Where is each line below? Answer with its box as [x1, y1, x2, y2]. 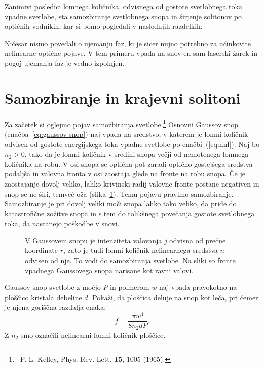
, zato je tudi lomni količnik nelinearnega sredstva [63, 245, 218, 255]
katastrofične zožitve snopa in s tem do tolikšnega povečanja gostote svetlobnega [5, 208, 255, 218]
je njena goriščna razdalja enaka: [5, 302, 106, 312]
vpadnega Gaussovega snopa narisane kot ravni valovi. [25, 265, 194, 275]
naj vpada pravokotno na [159, 282, 237, 292]
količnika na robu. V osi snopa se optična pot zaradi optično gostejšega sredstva [5, 158, 253, 169]
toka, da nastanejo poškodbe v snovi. [5, 218, 120, 229]
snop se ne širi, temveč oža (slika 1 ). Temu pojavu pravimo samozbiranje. [5, 188, 234, 199]
